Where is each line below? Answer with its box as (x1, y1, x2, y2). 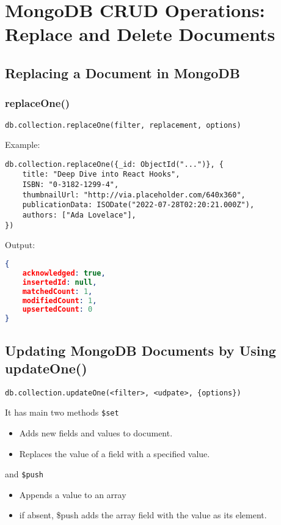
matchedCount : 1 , (22, 287, 93, 296)
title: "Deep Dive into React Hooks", (22, 170, 180, 179)
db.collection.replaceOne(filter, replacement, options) (5, 120, 241, 130)
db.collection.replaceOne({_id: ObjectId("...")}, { (5, 160, 224, 169)
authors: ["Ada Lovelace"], (22, 211, 136, 220)
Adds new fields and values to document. (19, 427, 173, 439)
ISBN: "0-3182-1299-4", (22, 180, 119, 189)
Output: (5, 238, 35, 251)
